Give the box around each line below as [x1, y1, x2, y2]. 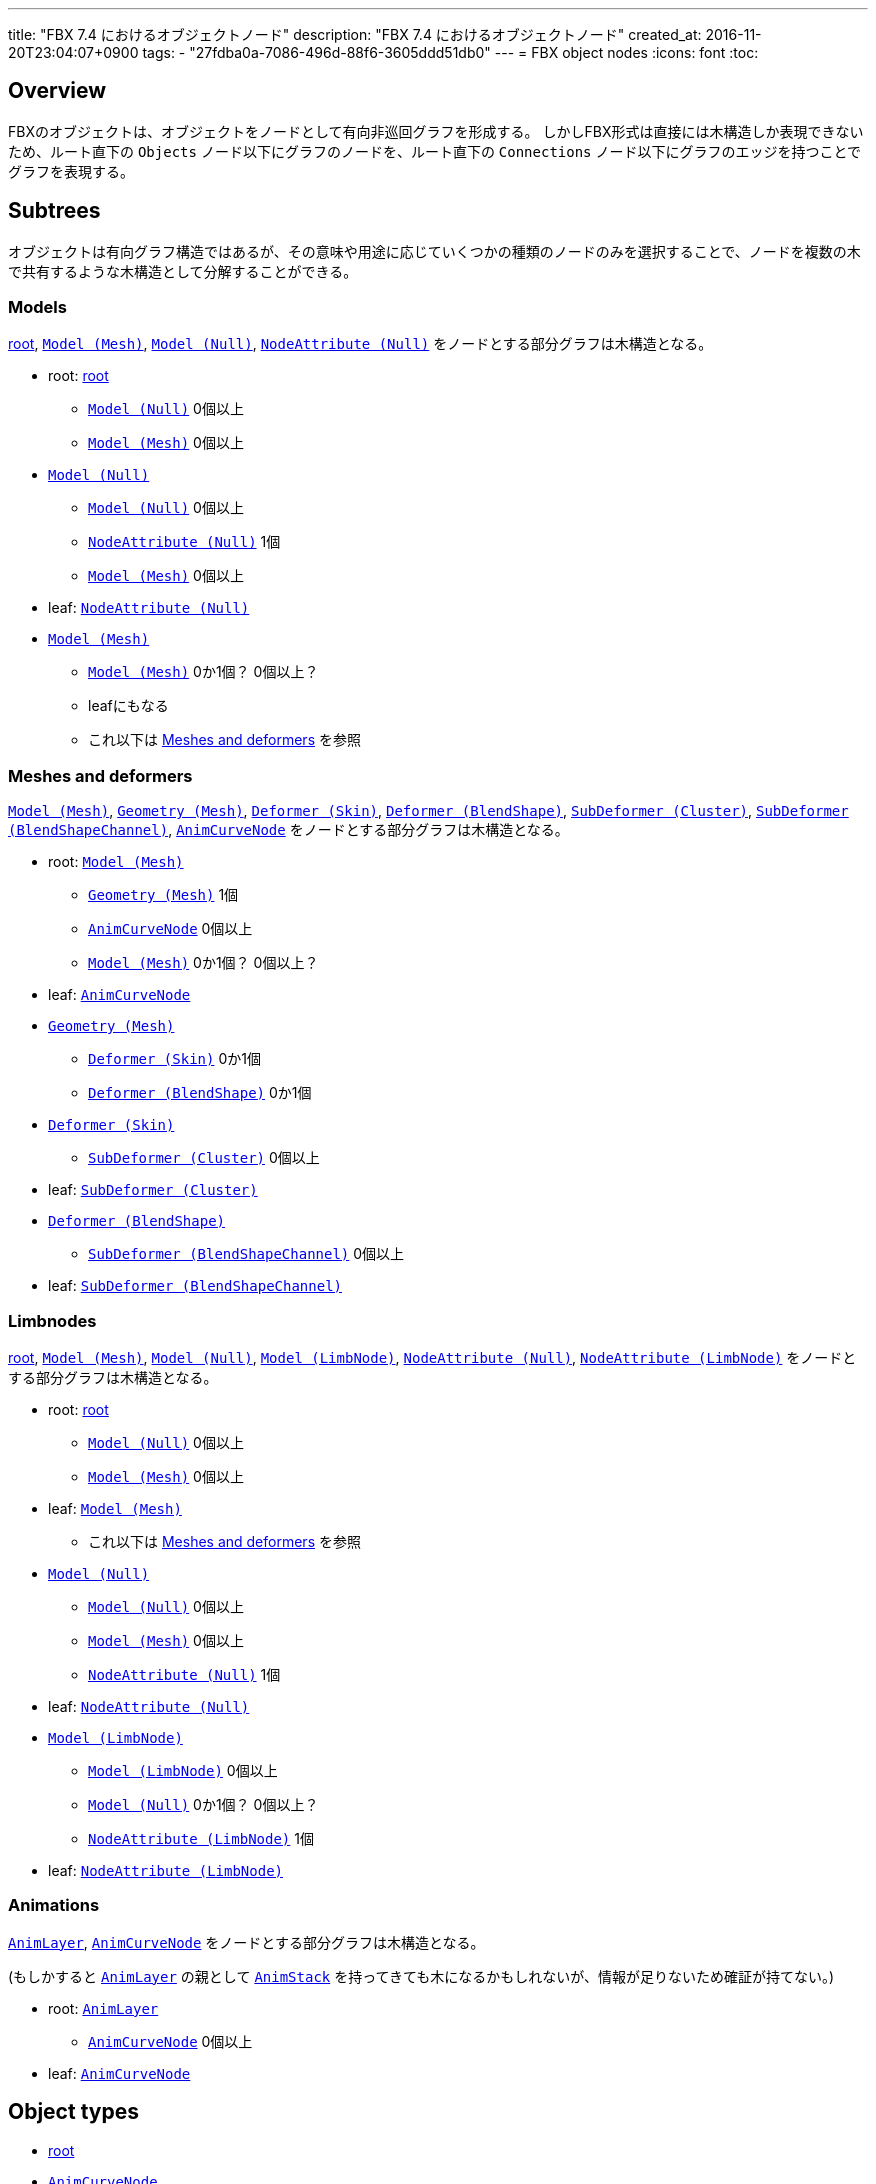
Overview [8, 78, 107, 104]
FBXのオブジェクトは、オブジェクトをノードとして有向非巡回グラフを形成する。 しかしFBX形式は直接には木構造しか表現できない [8, 122, 864, 140]
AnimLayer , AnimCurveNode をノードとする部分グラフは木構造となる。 [8, 1933, 485, 1951]
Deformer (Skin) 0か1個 [88, 1050, 261, 1068]
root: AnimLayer [48, 1999, 159, 2017]
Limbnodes [8, 1310, 97, 1331]
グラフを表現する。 [8, 162, 134, 180]
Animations [8, 1895, 100, 1916]
